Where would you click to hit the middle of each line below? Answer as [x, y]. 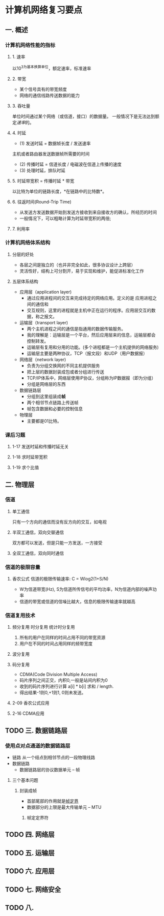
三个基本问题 [25, 780]
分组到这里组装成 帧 [46, 396]
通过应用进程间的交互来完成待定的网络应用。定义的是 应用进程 [90, 298]
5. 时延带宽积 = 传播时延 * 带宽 [43, 181]
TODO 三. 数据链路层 [36, 730]
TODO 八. [20, 908]
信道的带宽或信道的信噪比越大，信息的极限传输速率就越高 [77, 602]
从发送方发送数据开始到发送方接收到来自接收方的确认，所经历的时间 [88, 212]
